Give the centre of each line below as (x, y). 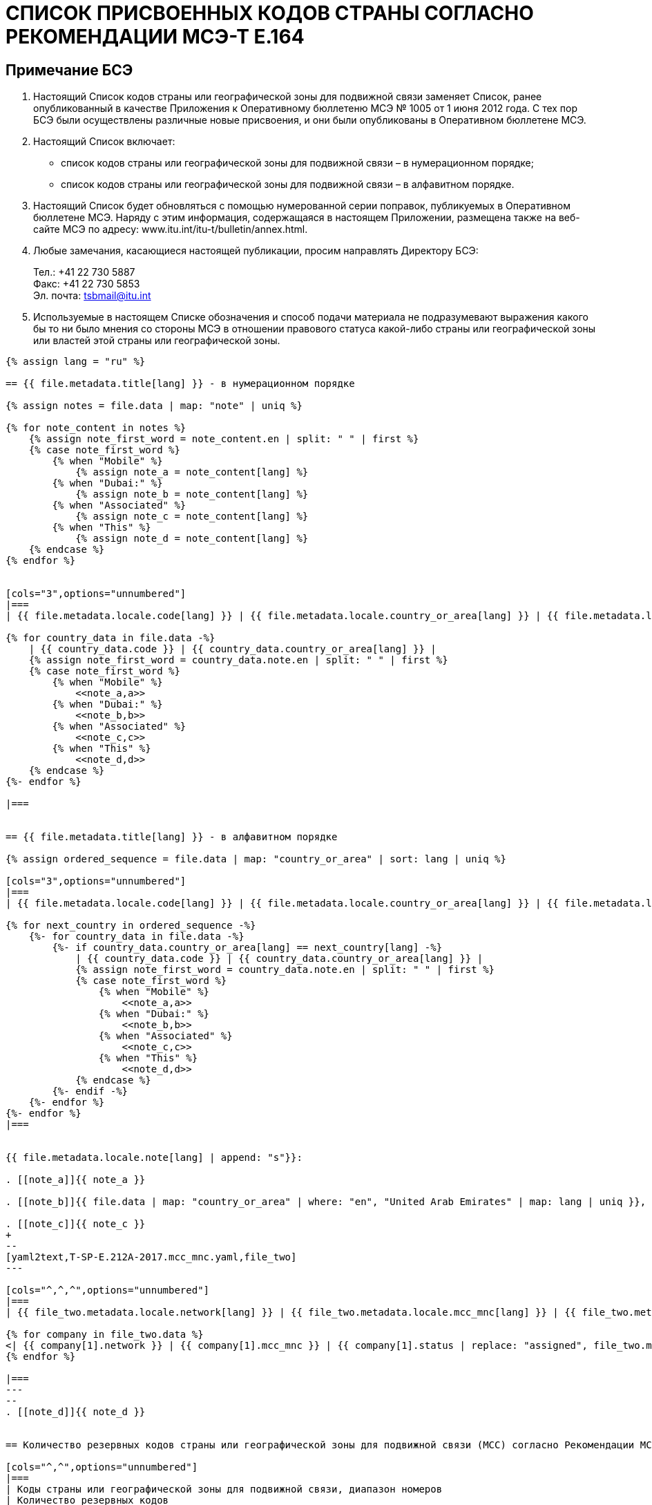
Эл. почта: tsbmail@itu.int (92, 296)
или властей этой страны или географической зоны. (157, 341)
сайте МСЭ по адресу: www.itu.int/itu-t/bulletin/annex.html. (171, 229)
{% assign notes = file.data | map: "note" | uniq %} (154, 406)
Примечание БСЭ (69, 70)
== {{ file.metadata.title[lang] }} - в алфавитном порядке (172, 837)
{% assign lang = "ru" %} (76, 362)
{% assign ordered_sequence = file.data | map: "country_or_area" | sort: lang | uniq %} (256, 859)
